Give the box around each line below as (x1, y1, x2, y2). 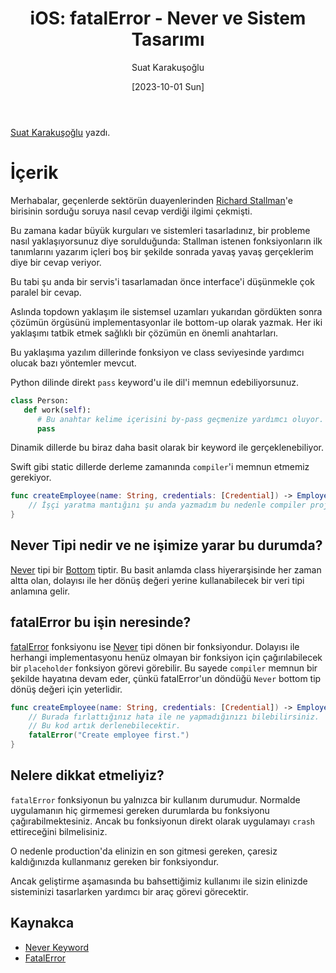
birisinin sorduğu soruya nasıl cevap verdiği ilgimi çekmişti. (10, 205, 253, 217)
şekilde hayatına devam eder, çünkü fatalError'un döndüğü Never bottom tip (10, 672, 322, 684)
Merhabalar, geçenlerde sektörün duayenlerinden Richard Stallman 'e (10, 194, 293, 206)
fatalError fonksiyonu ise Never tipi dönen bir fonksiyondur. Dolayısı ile (10, 640, 300, 652)
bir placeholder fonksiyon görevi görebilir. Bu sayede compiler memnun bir (10, 662, 318, 674)
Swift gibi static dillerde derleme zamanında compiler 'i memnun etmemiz (10, 461, 310, 473)
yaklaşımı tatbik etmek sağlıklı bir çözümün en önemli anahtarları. (10, 327, 279, 339)
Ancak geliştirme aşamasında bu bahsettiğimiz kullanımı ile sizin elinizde (10, 875, 308, 887)
